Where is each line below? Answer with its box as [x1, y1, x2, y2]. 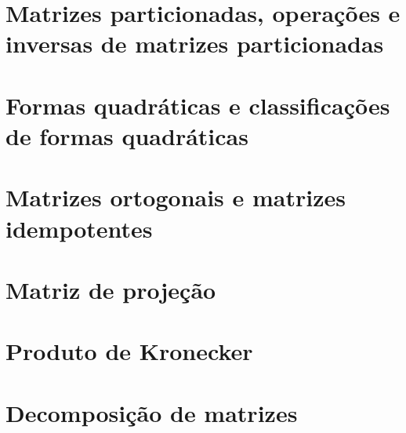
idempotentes [5, 212, 153, 244]
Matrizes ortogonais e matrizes [5, 181, 346, 213]
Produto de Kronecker [5, 335, 253, 367]
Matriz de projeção [5, 273, 216, 305]
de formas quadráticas [5, 119, 248, 151]
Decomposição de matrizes [5, 396, 298, 428]
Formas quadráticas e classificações [5, 89, 390, 121]
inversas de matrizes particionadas [5, 27, 384, 60]
